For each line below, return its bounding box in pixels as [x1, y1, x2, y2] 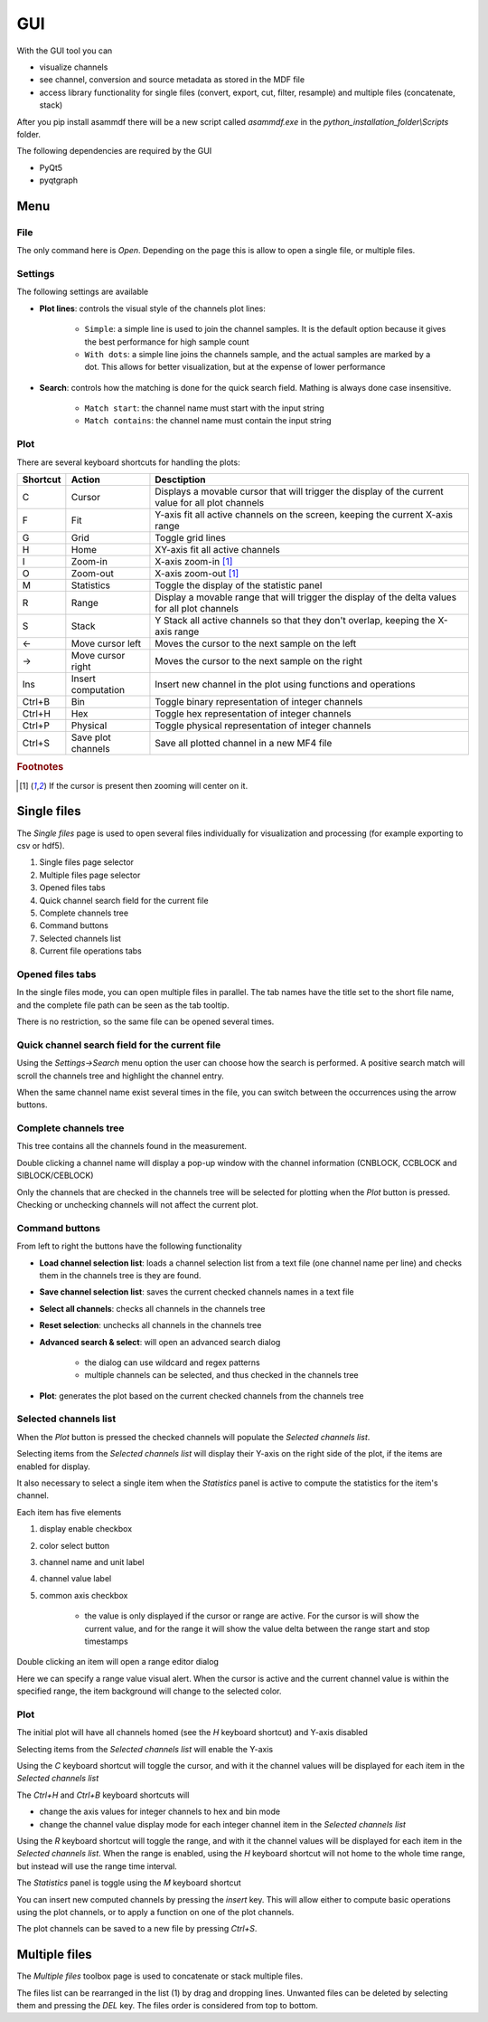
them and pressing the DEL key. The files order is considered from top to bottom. [16, 1999, 318, 2010]
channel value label [39, 1573, 112, 1584]
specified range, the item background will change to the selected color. [16, 1685, 282, 1696]
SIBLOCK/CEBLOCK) [16, 1170, 94, 1181]
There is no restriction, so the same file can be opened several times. [16, 1016, 275, 1027]
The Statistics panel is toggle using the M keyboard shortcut [16, 1877, 241, 1888]
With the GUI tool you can [16, 45, 113, 56]
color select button [39, 1540, 110, 1551]
